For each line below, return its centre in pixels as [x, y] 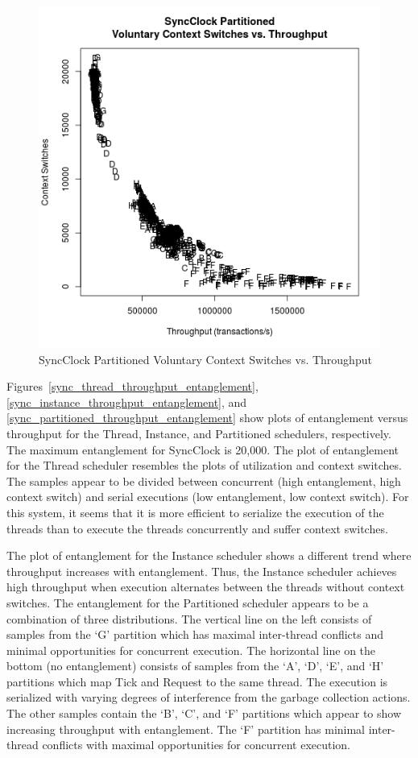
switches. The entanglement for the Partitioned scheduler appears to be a [188, 602]
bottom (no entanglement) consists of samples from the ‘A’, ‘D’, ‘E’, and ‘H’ [195, 666]
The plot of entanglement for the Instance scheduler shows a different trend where [209, 555]
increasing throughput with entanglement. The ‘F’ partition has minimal [186, 729]
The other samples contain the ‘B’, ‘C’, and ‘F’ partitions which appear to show [204, 713]
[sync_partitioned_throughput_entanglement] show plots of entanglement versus [207, 418]
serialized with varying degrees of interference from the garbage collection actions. [209, 697]
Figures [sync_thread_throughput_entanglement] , [132, 386]
